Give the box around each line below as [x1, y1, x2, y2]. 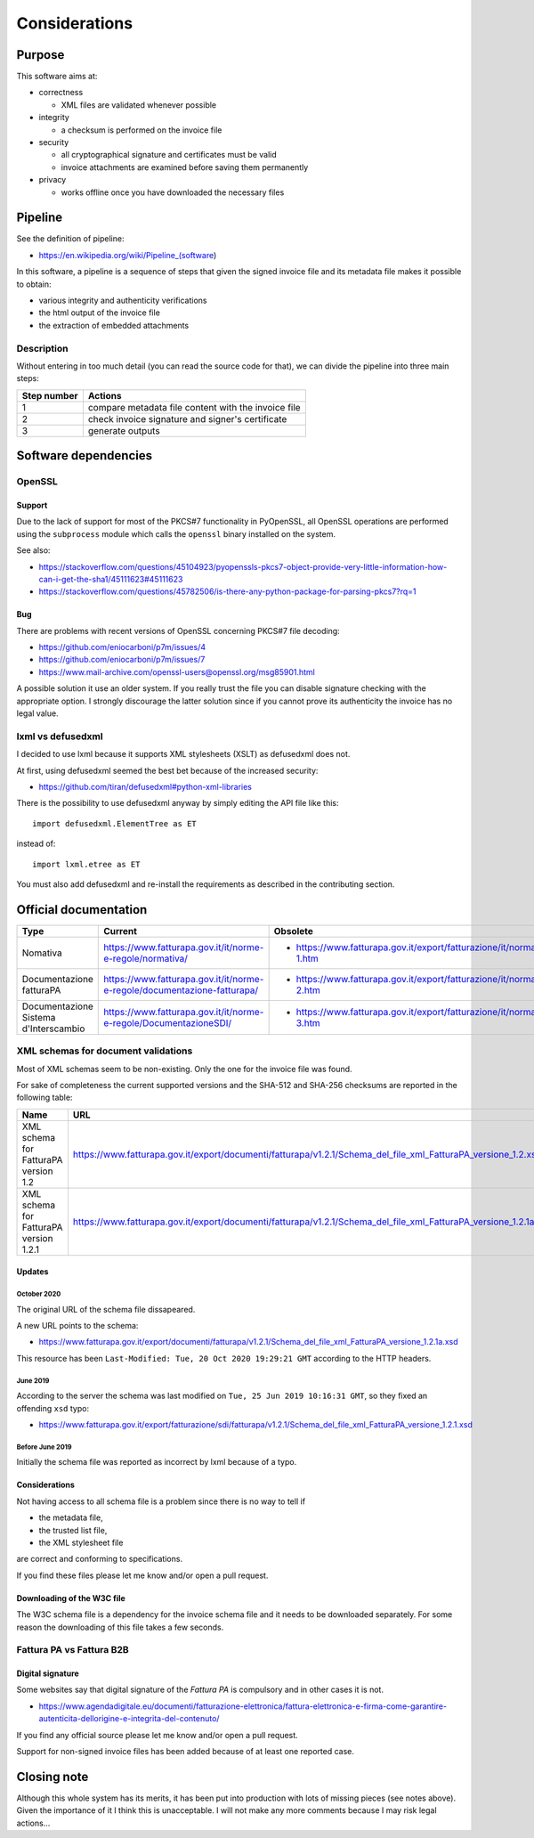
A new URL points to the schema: [16, 1321, 139, 1331]
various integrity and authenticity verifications [38, 295, 208, 306]
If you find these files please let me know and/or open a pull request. [16, 1570, 269, 1581]
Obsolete [273, 924, 313, 937]
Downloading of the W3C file [16, 1592, 126, 1603]
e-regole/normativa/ [103, 952, 189, 964]
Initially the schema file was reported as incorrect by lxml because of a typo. [16, 1457, 297, 1468]
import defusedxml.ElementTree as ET [32, 818, 198, 828]
